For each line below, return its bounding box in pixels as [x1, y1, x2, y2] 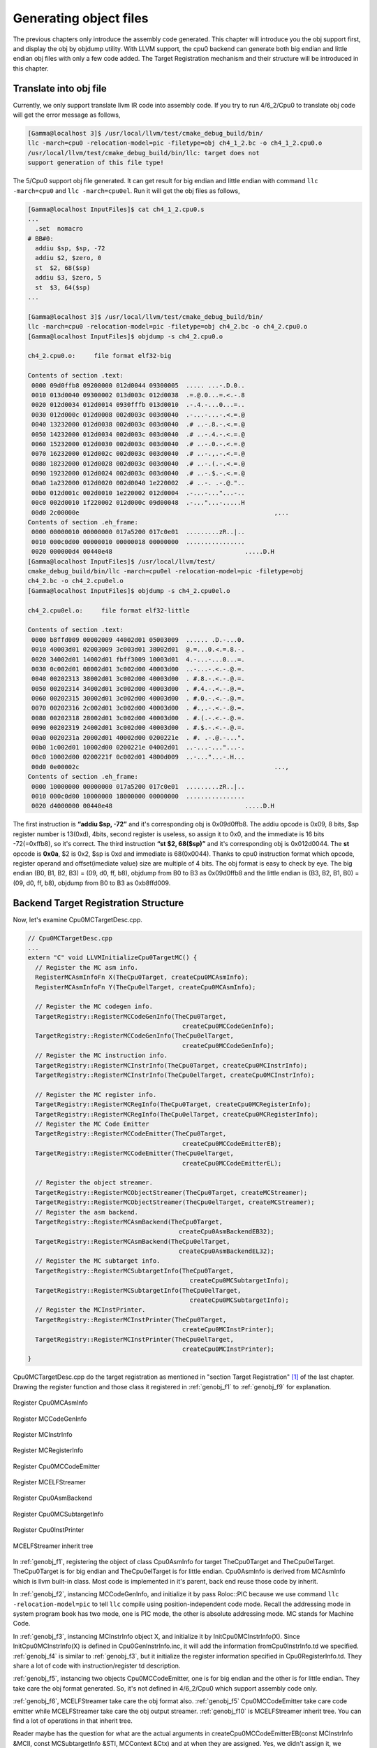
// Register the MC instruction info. [35, 1052, 168, 1059]
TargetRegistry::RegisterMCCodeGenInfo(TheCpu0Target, [35, 1012, 227, 1020]
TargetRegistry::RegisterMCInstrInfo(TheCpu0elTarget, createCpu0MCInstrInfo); [35, 1071, 316, 1080]
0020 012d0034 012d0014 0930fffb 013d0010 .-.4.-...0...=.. [31, 401, 245, 409]
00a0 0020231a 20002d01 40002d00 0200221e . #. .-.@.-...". [31, 733, 245, 741]
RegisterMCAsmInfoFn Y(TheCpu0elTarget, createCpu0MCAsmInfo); [35, 983, 256, 991]
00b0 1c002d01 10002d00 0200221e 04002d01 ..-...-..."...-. [31, 743, 245, 752]
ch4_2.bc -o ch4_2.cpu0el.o [27, 577, 124, 585]
